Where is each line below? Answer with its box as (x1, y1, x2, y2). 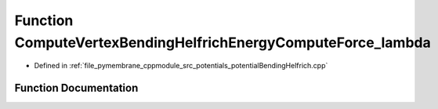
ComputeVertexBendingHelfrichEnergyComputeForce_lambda (14, 34, 431, 51)
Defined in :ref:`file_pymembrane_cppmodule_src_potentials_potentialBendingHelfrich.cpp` (34, 61, 328, 71)
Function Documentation (14, 82, 139, 95)
